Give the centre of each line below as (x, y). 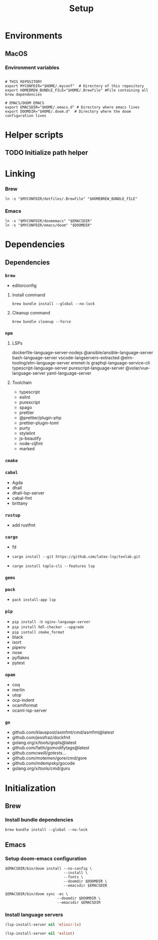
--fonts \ (73, 877)
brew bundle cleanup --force (41, 322)
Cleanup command (31, 313)
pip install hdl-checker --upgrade (48, 627)
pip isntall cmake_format (38, 632)
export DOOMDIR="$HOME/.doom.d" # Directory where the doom (68, 111)
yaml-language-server (69, 373)
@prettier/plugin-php (40, 418)
